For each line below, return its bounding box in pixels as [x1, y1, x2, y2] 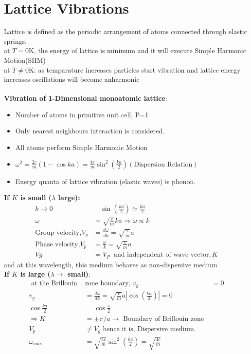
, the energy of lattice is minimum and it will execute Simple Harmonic [34, 45, 246, 56]
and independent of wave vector [113, 251, 209, 259]
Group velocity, [35, 229, 82, 236]
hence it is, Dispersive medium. [103, 325, 196, 333]
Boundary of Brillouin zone [123, 315, 204, 322]
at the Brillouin [31, 279, 77, 287]
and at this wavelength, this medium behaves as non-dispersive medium [4, 259, 217, 269]
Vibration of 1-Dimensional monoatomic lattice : [4, 93, 167, 103]
